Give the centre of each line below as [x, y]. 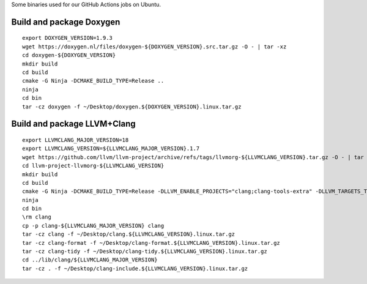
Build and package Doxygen [66, 22]
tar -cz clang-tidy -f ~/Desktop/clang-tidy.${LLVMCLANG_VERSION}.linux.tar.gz [145, 252]
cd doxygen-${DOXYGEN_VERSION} [69, 55]
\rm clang [37, 217]
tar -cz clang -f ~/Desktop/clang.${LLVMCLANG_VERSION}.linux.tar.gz [129, 234]
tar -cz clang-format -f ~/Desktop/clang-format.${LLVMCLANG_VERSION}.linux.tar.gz [151, 243]
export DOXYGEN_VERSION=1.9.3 [68, 38]
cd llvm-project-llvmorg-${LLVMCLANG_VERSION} [93, 166]
